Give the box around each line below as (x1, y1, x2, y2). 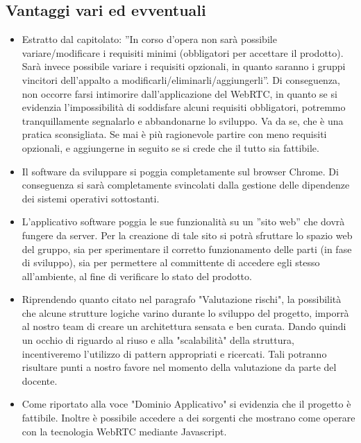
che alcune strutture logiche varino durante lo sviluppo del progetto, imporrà (22, 305, 349, 320)
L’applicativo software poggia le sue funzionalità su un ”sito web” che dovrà (22, 214, 345, 229)
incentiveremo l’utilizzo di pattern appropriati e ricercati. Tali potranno (22, 346, 327, 361)
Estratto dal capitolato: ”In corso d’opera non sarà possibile (22, 32, 277, 46)
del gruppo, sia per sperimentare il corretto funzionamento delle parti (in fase (22, 241, 352, 256)
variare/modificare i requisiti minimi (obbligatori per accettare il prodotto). (22, 45, 344, 60)
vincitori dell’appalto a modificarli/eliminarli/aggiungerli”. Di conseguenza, (22, 72, 341, 87)
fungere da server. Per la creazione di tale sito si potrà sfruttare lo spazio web (22, 227, 353, 242)
